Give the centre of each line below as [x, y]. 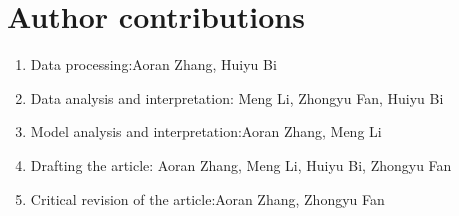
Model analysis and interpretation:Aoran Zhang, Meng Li [206, 131]
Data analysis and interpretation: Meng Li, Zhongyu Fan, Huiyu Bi [237, 97]
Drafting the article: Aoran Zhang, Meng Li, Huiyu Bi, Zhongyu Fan [241, 164]
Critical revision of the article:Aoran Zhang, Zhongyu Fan [207, 198]
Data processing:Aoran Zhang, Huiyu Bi [153, 64]
